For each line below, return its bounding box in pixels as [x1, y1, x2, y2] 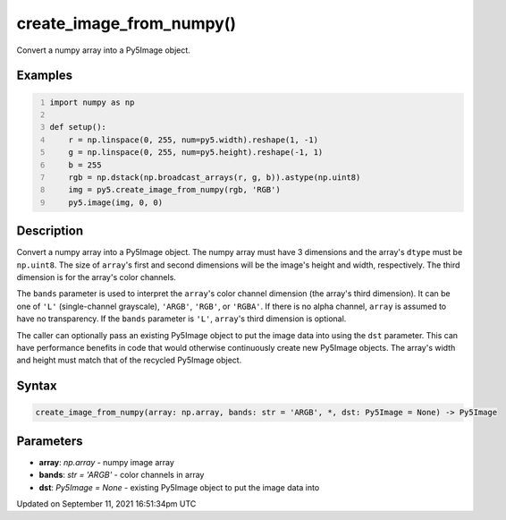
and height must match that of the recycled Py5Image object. [16, 354, 242, 366]
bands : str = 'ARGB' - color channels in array [38, 470, 205, 481]
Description [16, 224, 84, 239]
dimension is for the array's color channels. [16, 271, 176, 282]
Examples [16, 68, 73, 83]
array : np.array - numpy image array [38, 456, 174, 467]
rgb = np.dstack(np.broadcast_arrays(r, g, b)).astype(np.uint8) [68, 172, 361, 183]
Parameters [16, 433, 83, 448]
